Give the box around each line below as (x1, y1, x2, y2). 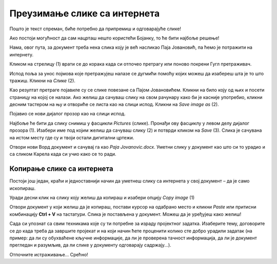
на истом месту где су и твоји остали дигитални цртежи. (9, 134, 134, 140)
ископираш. (9, 185, 36, 191)
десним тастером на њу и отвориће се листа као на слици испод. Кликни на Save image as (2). (9, 101, 219, 108)
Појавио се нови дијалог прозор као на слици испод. (9, 111, 126, 117)
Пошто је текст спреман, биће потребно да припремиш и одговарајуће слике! (9, 26, 182, 32)
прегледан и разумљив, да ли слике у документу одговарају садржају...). (9, 242, 171, 248)
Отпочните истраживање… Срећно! (9, 251, 88, 257)
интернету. (9, 51, 33, 57)
